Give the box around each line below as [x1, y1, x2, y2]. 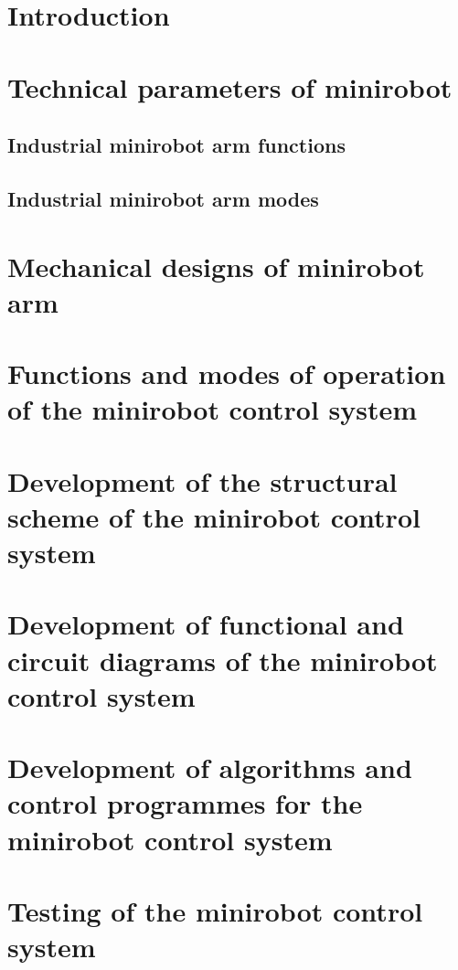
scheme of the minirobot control [7, 497, 421, 535]
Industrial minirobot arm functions [7, 131, 346, 159]
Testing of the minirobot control [7, 891, 423, 929]
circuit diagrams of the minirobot [7, 641, 438, 678]
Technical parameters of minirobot [7, 68, 453, 105]
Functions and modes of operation [7, 355, 446, 392]
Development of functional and [7, 605, 404, 643]
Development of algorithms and [7, 749, 412, 786]
